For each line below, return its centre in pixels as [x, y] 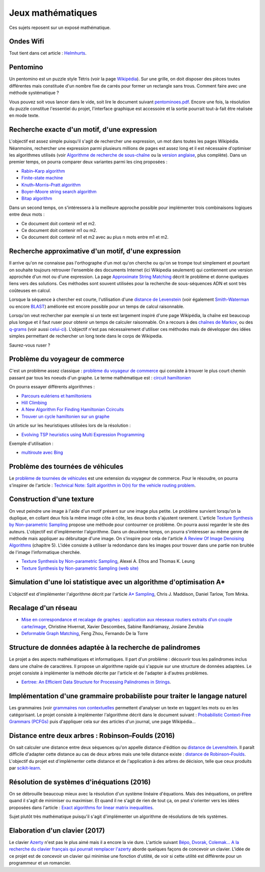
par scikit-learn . [25, 768]
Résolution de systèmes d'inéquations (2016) [80, 782]
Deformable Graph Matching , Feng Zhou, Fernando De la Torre [85, 634]
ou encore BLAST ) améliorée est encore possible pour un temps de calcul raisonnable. [97, 306]
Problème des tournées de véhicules [66, 467]
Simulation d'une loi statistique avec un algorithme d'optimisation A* [117, 582]
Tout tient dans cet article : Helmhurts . [48, 53]
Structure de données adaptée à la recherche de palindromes [105, 648]
